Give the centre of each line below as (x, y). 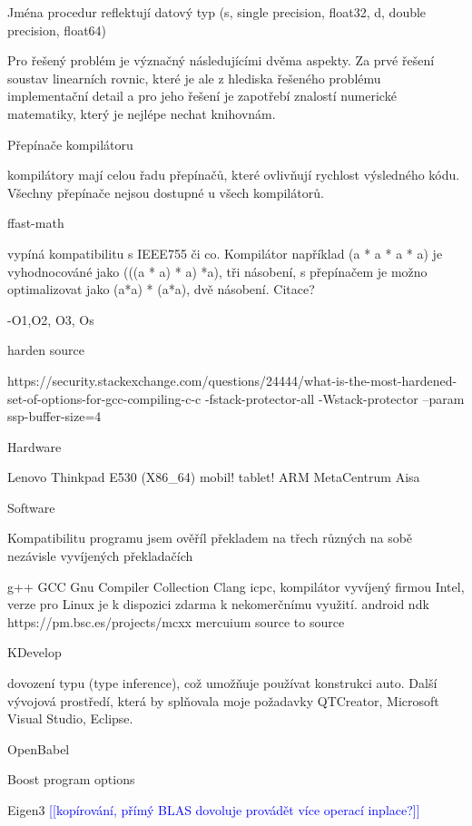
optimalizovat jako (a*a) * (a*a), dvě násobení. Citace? (161, 289)
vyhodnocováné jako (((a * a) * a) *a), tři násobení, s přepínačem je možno (217, 271)
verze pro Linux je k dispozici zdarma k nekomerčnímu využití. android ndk (218, 604)
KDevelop (34, 652)
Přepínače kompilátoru (70, 144)
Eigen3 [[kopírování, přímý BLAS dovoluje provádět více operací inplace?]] (214, 810)
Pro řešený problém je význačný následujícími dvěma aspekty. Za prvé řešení (221, 60)
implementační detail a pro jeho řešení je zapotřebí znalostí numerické (202, 96)
